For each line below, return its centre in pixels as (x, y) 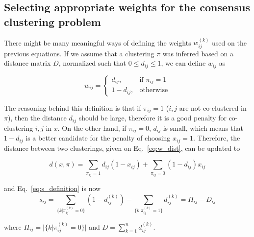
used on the (229, 42)
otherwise (154, 90)
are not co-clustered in (213, 107)
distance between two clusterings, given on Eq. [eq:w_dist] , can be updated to (122, 148)
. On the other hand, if (92, 128)
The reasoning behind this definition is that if (73, 107)
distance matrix (27, 63)
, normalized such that (92, 63)
